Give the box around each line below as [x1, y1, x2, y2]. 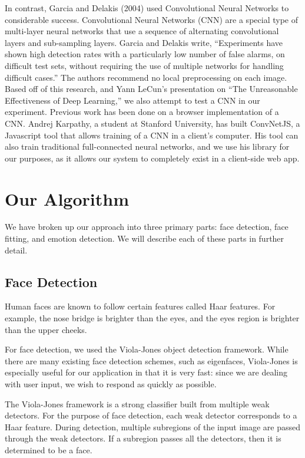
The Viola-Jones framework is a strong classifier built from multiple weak [5, 397, 270, 410]
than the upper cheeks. [5, 323, 87, 335]
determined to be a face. [5, 443, 92, 456]
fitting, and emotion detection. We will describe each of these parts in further [5, 232, 284, 245]
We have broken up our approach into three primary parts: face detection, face [5, 220, 289, 233]
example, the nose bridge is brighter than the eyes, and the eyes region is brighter [5, 312, 300, 324]
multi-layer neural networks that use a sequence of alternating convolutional [5, 25, 279, 37]
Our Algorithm [5, 186, 129, 210]
